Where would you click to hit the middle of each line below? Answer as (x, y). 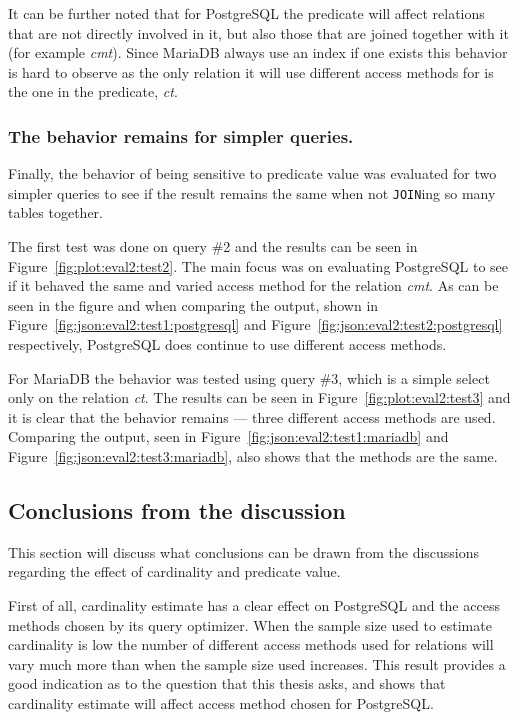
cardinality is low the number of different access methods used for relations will (251, 644)
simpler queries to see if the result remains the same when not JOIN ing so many (252, 192)
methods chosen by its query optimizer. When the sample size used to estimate (250, 624)
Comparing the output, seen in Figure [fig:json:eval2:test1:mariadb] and (228, 436)
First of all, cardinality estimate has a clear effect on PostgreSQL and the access (254, 604)
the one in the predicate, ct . (93, 91)
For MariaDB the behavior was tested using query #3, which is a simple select (249, 377)
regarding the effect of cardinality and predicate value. (174, 571)
